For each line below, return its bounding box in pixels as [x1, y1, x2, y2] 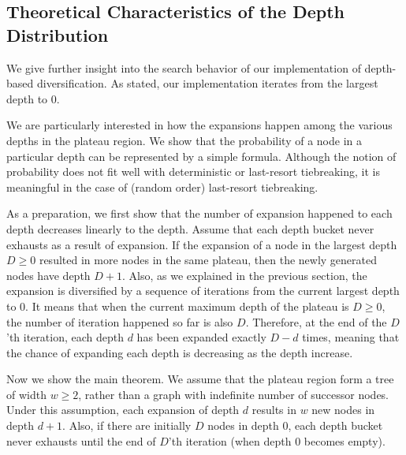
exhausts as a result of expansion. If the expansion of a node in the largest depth [6, 236, 397, 252]
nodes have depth [6, 267, 91, 283]
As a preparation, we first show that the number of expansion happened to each [6, 205, 393, 222]
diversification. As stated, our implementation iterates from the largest [36, 75, 378, 91]
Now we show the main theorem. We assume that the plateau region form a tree [6, 371, 394, 387]
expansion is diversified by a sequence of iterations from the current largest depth [6, 282, 400, 299]
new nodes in [311, 401, 375, 418]
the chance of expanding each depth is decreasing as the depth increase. [6, 344, 353, 360]
